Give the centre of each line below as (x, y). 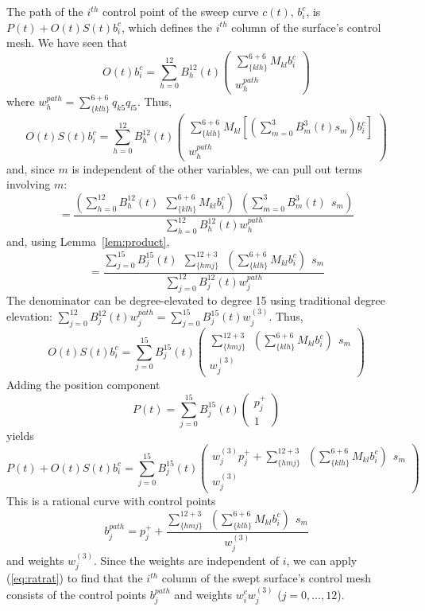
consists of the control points (77, 594)
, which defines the (167, 27)
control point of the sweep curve (180, 11)
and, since (31, 168)
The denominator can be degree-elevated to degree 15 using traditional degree (196, 300)
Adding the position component (83, 385)
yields (20, 436)
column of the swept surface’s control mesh (267, 578)
